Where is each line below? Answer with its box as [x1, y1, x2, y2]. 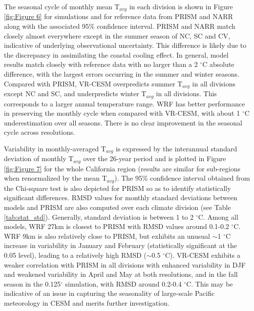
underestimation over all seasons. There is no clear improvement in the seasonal [4, 117, 242, 127]
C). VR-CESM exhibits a [165, 250, 241, 260]
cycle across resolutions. [4, 127, 75, 137]
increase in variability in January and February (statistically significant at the [4, 240, 237, 250]
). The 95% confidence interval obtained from [114, 173, 250, 183]
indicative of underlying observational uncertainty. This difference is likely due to [4, 40, 247, 50]
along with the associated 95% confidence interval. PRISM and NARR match [4, 21, 235, 31]
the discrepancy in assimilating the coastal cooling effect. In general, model [4, 49, 229, 60]
